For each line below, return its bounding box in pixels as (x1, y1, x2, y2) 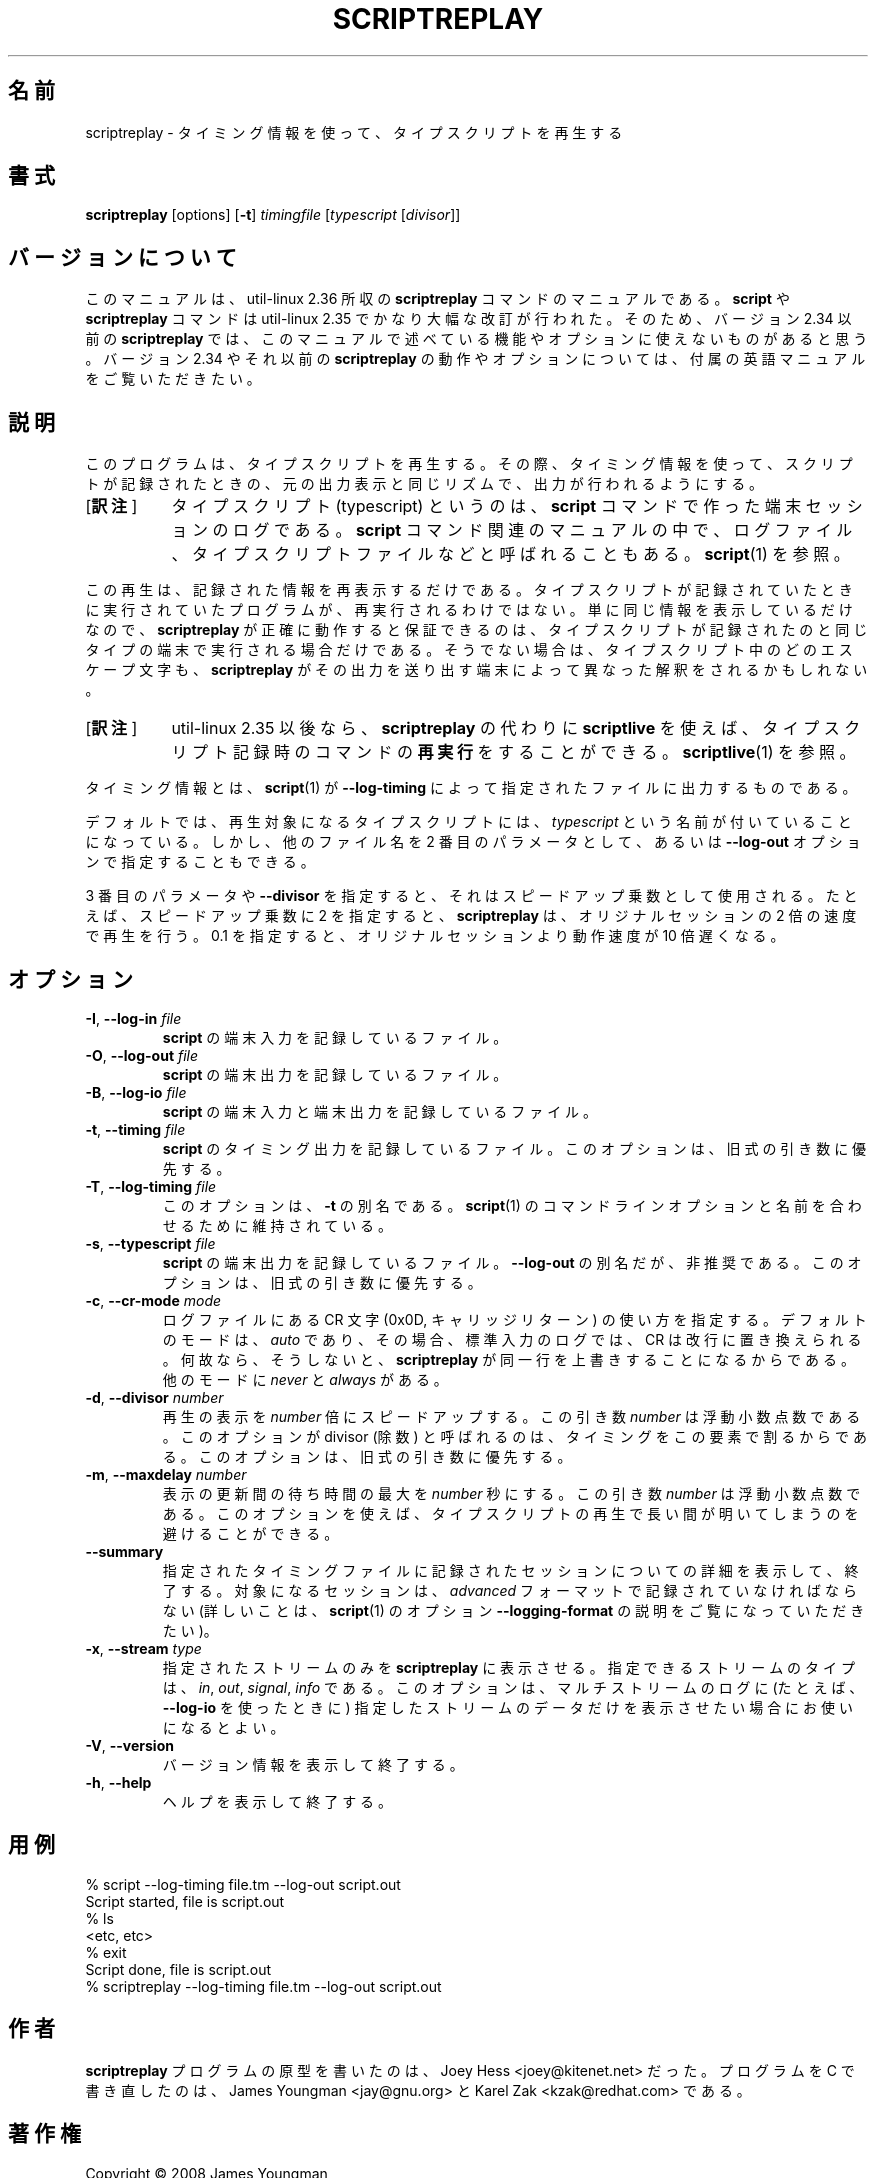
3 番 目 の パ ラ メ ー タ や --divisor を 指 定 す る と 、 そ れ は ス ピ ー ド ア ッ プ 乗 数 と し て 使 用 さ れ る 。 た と (85, 887, 858, 905)
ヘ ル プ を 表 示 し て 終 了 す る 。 (162, 1792, 393, 1810)
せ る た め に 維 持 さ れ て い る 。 (162, 1216, 393, 1234)
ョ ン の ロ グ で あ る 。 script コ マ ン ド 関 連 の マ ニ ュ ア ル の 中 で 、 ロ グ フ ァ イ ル (171, 520, 853, 541)
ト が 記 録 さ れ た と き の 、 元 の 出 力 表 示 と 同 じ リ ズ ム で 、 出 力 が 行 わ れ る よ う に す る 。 (85, 475, 764, 493)
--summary (85, 1542, 164, 1560)
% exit (85, 1943, 127, 1961)
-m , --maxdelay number (85, 1465, 247, 1483)
